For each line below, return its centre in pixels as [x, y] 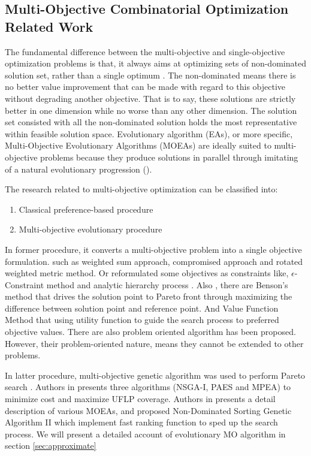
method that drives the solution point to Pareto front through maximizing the [149, 296]
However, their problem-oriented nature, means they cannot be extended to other [154, 343]
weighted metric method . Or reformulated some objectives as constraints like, [147, 273]
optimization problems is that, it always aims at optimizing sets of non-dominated [155, 63]
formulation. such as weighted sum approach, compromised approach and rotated [154, 261]
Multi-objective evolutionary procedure [90, 229]
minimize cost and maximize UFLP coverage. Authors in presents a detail [140, 399]
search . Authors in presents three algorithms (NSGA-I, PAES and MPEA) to [148, 387]
